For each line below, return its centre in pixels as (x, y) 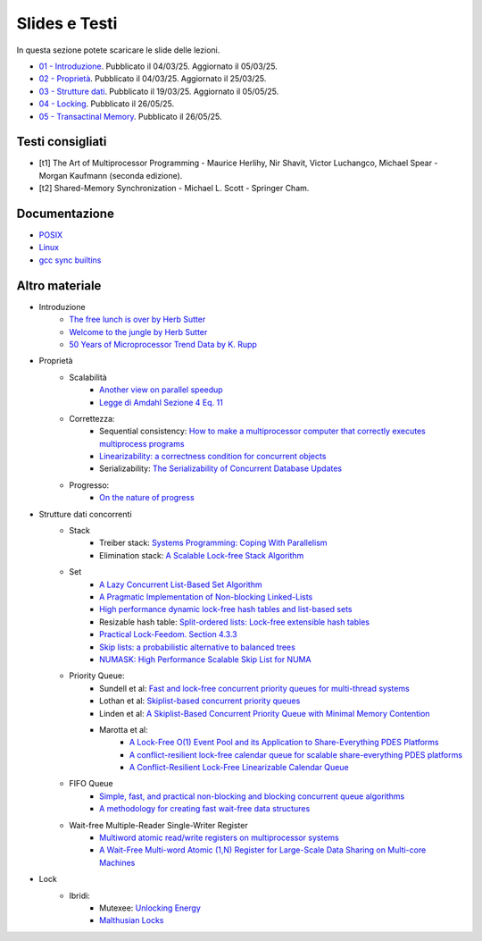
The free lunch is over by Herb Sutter (137, 319)
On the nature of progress (147, 498)
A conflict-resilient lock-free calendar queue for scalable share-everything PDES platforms (296, 754)
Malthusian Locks (132, 920)
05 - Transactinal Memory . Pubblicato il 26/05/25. (130, 116)
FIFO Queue (91, 784)
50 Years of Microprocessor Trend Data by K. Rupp (163, 344)
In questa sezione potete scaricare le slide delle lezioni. (118, 50)
